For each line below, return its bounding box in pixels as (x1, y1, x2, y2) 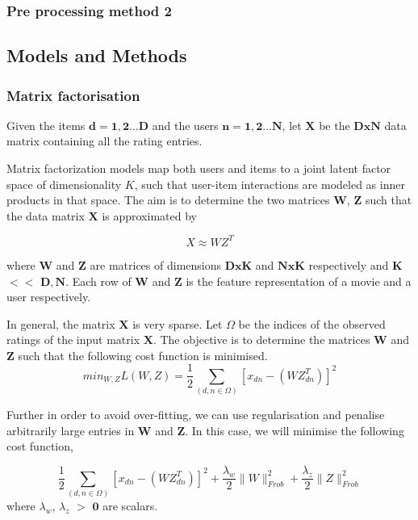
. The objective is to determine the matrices (153, 331, 370, 348)
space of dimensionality (6, 175, 122, 192)
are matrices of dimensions (90, 256, 222, 273)
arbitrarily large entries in (6, 421, 135, 438)
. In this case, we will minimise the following (185, 421, 404, 438)
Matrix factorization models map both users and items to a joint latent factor (6, 160, 391, 177)
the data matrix (6, 207, 85, 224)
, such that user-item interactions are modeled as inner (134, 175, 405, 192)
